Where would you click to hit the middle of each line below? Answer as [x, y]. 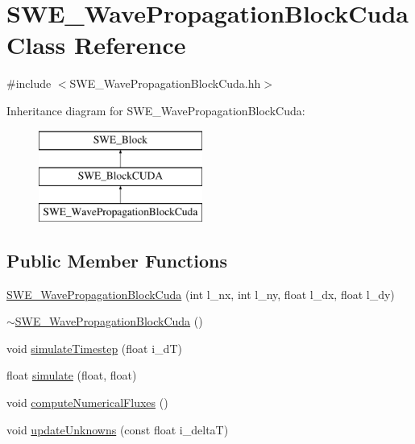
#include [29, 83]
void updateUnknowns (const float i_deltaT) [118, 429]
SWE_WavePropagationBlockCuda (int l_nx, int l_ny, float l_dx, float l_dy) [201, 294]
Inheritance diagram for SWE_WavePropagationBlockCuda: [156, 110]
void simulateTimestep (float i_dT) [94, 348]
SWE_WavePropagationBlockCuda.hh [165, 83]
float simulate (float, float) [72, 375]
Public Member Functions [117, 260]
